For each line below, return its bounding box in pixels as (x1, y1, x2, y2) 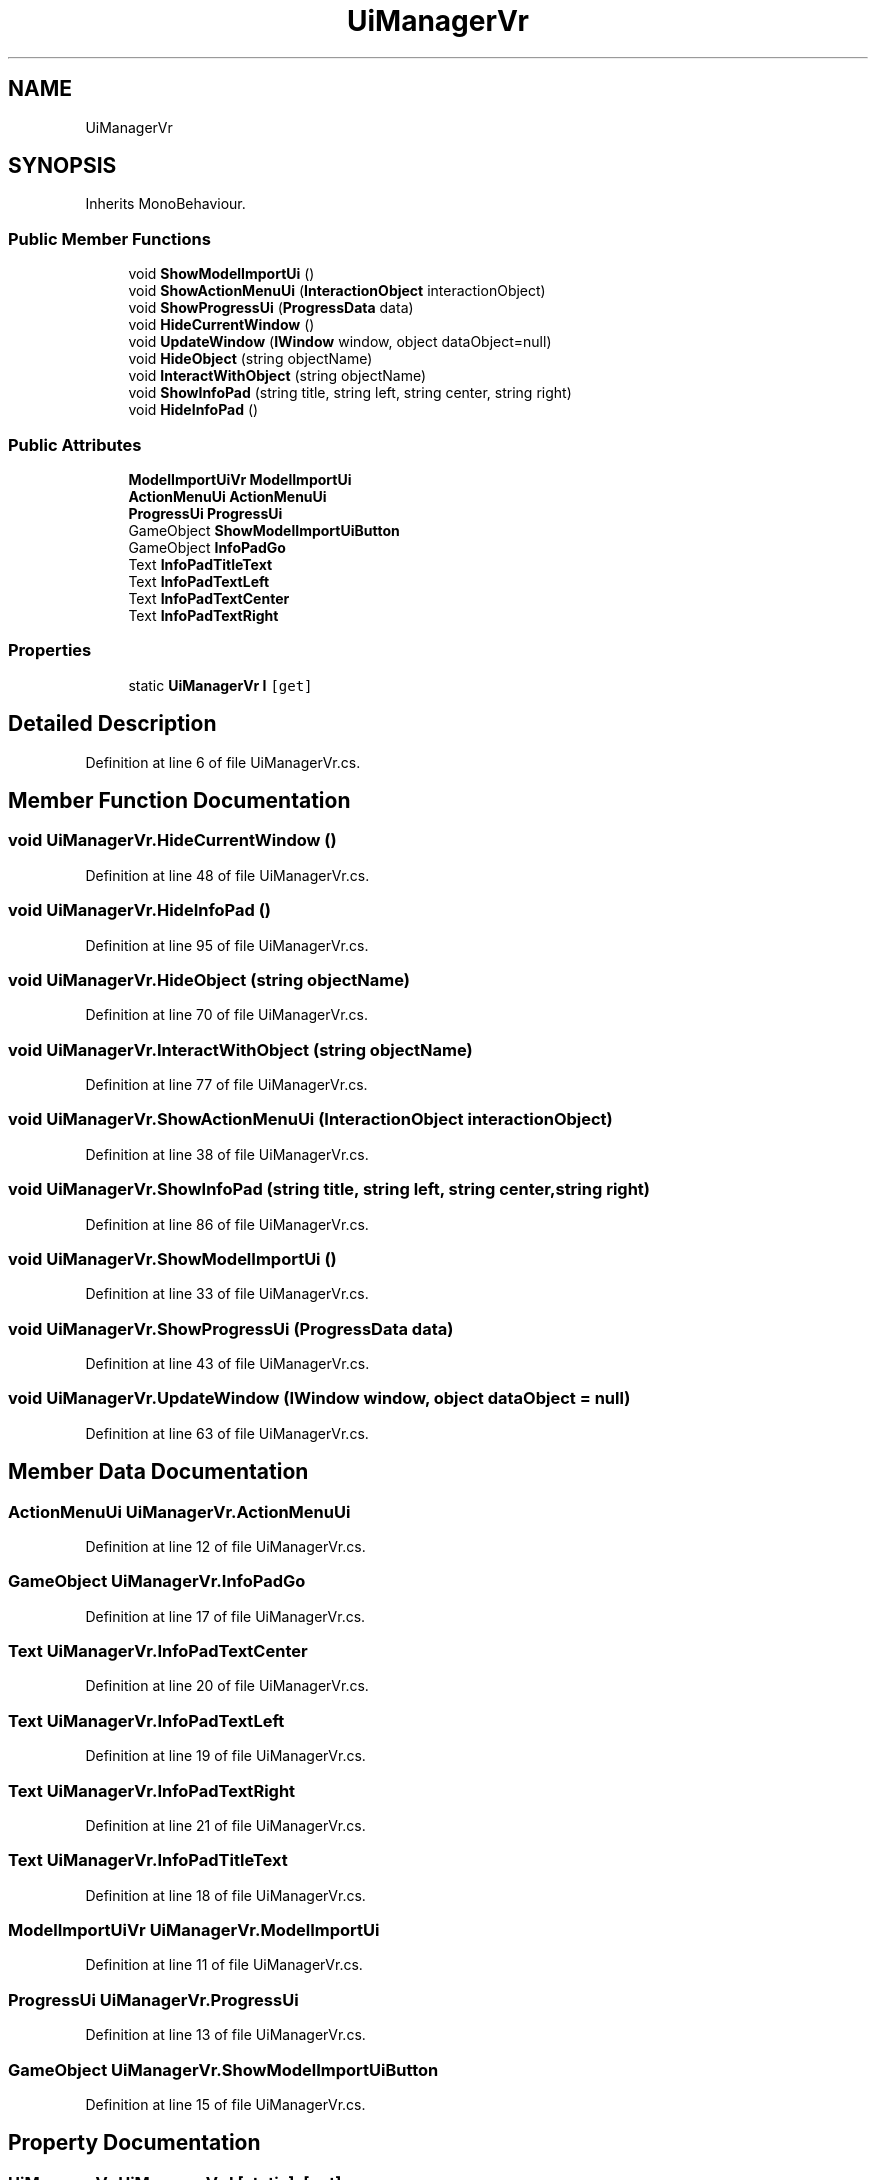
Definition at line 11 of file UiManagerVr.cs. (85, 1956, 363, 1974)
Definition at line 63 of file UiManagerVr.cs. (85, 1424, 369, 1442)
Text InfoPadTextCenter (128, 589, 290, 607)
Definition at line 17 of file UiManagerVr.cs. (85, 1607, 366, 1625)
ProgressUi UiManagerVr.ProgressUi (8, 1989, 299, 2010)
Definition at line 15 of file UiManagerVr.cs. (85, 2095, 366, 2113)
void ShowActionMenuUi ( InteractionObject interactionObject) (128, 282, 546, 300)
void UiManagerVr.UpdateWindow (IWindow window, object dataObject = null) (8, 1388, 631, 1409)
